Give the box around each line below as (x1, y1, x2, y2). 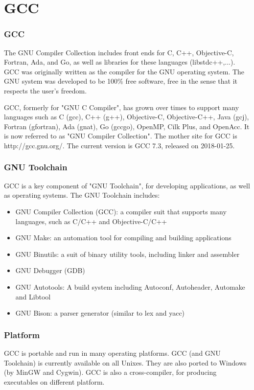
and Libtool (15, 291, 51, 301)
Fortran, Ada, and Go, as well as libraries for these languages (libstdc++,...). (4, 57, 235, 67)
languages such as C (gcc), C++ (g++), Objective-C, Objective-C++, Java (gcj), (4, 112, 249, 122)
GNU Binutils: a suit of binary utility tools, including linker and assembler (15, 249, 240, 259)
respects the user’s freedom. (4, 85, 87, 95)
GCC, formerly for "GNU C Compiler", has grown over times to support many (4, 102, 239, 112)
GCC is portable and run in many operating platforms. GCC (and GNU (4, 347, 221, 358)
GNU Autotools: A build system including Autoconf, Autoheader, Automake (15, 281, 245, 292)
